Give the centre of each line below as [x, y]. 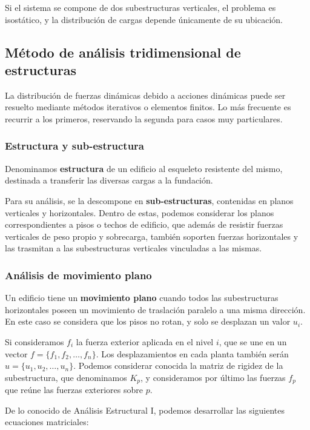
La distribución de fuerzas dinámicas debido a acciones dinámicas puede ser [145, 95]
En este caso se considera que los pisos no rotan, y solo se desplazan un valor [148, 321]
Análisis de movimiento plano [78, 275]
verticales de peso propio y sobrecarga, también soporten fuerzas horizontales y [152, 236]
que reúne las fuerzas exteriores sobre [74, 390]
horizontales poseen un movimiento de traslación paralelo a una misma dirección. [155, 309]
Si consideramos [35, 341]
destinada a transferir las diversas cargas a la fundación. [109, 180]
